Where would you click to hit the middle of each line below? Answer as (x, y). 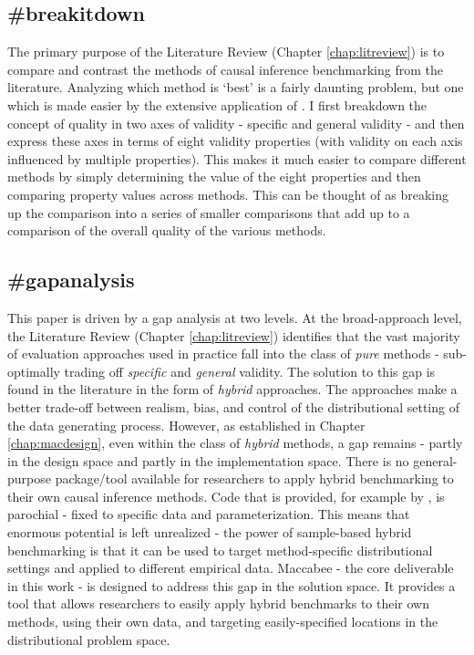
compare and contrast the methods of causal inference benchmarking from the (225, 69)
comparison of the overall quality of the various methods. (167, 230)
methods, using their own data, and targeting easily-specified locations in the (223, 622)
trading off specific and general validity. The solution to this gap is (250, 371)
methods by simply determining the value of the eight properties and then (214, 177)
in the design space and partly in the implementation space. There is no (208, 460)
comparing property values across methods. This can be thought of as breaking (228, 194)
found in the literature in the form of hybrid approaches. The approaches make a (232, 389)
